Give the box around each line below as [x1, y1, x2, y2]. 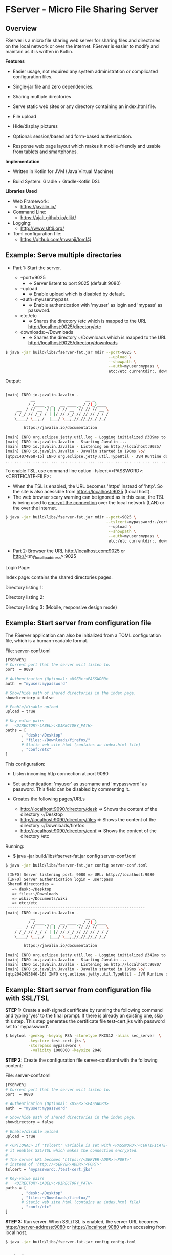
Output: [5, 378, 21, 384]
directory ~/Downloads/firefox [20, 823, 84, 829]
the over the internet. [12, 505, 57, 511]
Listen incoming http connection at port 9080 [12, 771, 109, 777]
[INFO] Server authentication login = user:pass [7, 877, 114, 882]
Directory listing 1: [5, 584, 44, 590]
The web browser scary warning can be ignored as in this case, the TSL [12, 494, 165, 500]
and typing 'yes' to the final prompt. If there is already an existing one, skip [5, 1012, 163, 1019]
